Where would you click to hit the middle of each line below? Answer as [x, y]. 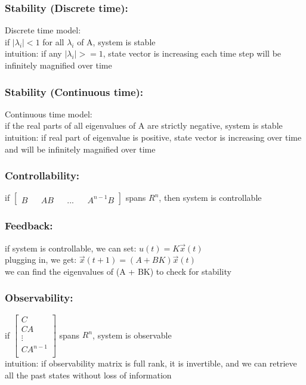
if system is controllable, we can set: [71, 248]
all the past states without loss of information [88, 375]
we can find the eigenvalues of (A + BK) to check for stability [118, 271]
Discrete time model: [43, 30]
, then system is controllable [210, 198]
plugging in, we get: [41, 260]
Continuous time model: [49, 114]
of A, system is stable [116, 41]
